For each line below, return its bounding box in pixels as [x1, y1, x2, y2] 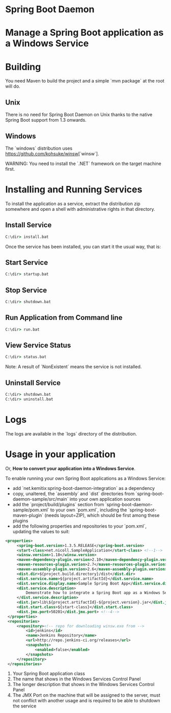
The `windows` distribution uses [5, 145, 73, 151]
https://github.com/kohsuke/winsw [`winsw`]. [5, 150, 99, 156]
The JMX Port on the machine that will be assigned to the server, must [12, 692, 160, 698]
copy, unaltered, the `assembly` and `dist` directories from [12, 490, 135, 497]
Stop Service [5, 286, 47, 294]
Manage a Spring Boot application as [5, 27, 164, 39]
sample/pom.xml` [12, 507, 49, 513]
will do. [5, 83, 20, 90]
